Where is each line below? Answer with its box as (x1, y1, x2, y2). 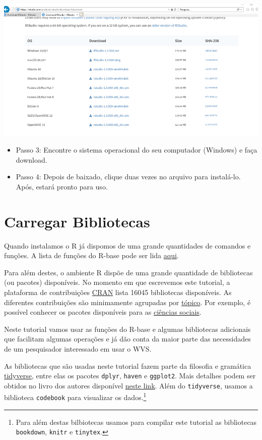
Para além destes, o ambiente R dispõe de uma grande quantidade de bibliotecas (4, 267, 253, 277)
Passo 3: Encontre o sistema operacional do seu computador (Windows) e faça (16, 144, 257, 155)
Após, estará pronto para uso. (16, 181, 108, 191)
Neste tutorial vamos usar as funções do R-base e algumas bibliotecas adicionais (4, 323, 251, 334)
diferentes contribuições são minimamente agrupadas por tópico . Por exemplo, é (4, 297, 251, 307)
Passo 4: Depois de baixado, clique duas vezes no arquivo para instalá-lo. (16, 171, 241, 182)
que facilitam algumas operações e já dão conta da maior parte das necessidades (4, 333, 251, 344)
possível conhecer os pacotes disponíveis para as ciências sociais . (4, 307, 202, 317)
